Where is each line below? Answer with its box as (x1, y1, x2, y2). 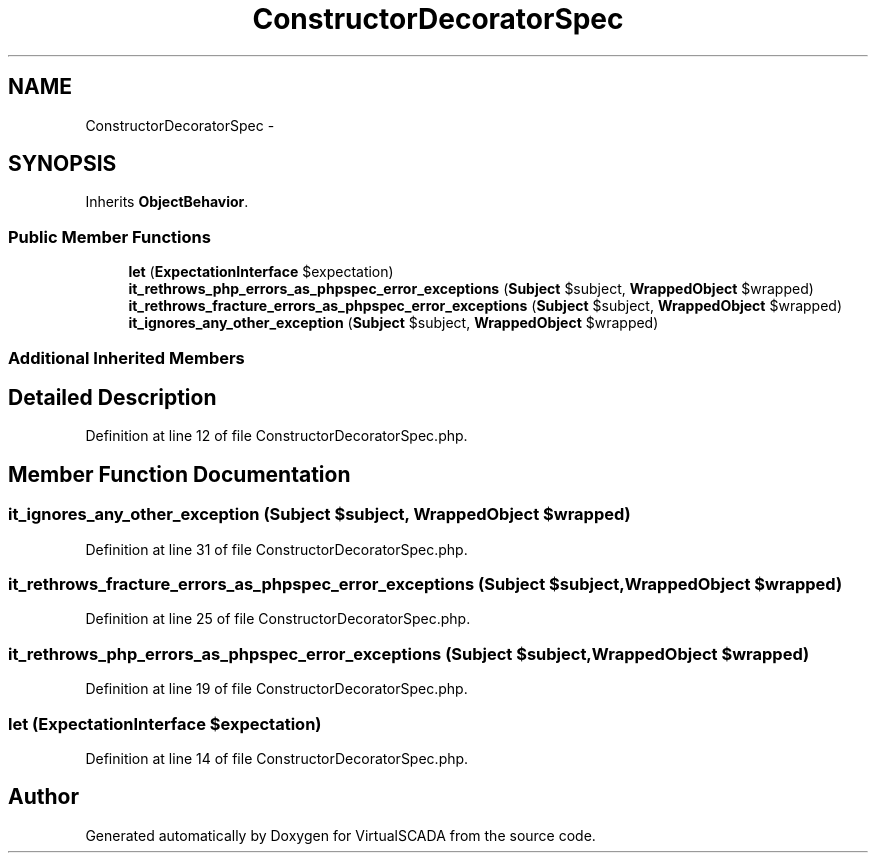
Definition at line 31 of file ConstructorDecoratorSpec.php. (85, 540, 468, 558)
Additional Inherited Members (8, 347, 245, 368)
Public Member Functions (8, 226, 211, 247)
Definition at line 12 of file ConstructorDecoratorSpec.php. (85, 427, 468, 445)
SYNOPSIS (8, 151, 117, 177)
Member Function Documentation (8, 461, 351, 487)
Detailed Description (8, 384, 217, 410)
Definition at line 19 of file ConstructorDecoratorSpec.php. (85, 680, 468, 698)
